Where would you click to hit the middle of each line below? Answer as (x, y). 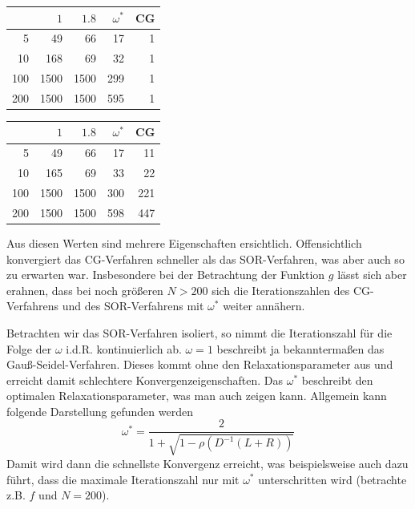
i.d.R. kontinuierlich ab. (124, 348)
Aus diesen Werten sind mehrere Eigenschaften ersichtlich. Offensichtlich (184, 242)
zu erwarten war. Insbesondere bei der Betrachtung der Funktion (166, 275)
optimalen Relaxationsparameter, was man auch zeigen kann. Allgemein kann (197, 396)
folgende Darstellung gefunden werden (100, 411)
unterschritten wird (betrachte (332, 479)
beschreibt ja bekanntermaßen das (300, 348)
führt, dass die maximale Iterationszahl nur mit (123, 479)
